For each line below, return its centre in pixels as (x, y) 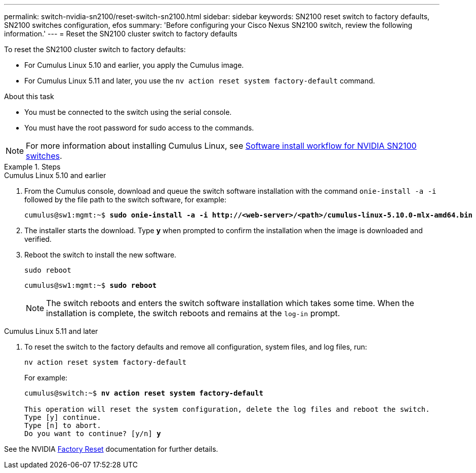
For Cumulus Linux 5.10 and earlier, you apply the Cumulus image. (134, 65)
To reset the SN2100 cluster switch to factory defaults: (95, 49)
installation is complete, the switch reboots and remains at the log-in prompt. (193, 313)
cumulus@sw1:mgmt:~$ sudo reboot (91, 285)
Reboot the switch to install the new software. (101, 255)
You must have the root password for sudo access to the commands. (139, 128)
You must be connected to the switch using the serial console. (128, 112)
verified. (38, 239)
